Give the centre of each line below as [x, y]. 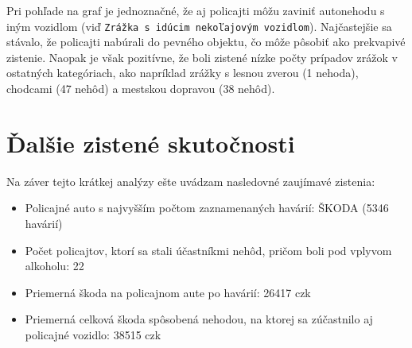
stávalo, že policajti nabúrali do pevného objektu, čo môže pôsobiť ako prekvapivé [206, 42]
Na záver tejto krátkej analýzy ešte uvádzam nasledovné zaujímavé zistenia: [191, 181]
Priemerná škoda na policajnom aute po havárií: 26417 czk [168, 292]
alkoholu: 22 [54, 266]
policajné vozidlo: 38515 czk [93, 334]
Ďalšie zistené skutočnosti [151, 143]
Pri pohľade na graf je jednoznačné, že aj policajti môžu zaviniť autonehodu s [196, 10]
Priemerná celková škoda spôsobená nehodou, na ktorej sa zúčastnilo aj [199, 319]
